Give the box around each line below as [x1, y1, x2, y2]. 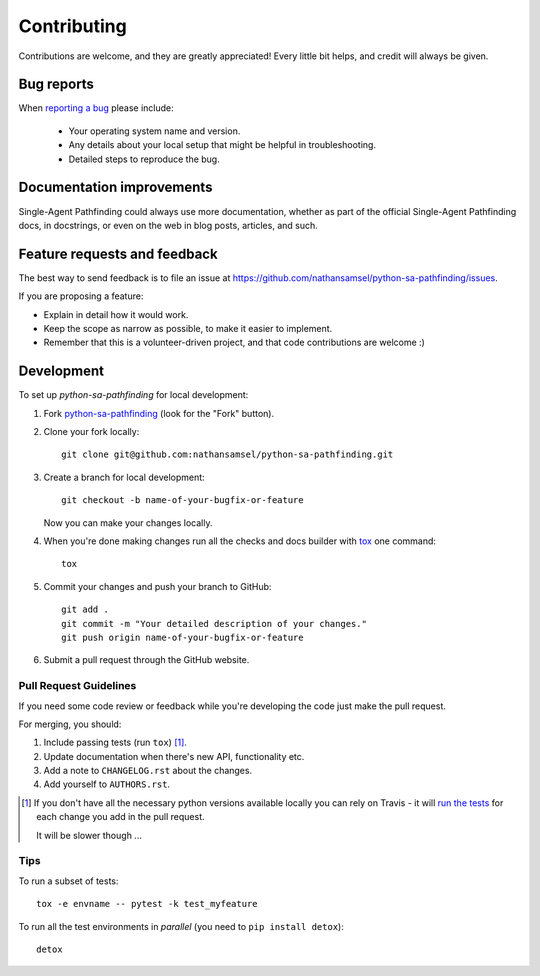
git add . [61, 604, 109, 615]
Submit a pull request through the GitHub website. [43, 654, 250, 666]
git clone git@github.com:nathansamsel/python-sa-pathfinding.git [61, 449, 394, 460]
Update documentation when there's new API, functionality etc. [43, 750, 305, 762]
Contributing [18, 15, 127, 37]
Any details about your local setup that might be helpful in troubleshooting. [68, 139, 377, 151]
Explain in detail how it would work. [43, 308, 189, 320]
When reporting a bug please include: [18, 102, 174, 114]
